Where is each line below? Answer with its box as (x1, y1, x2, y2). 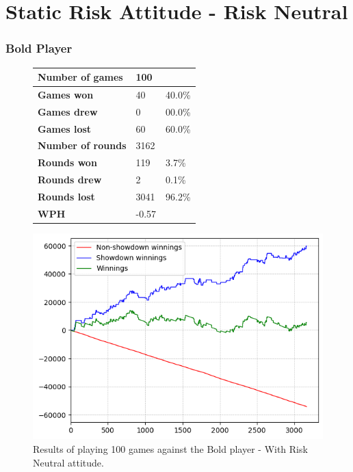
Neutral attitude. (33, 455, 104, 469)
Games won (38, 87, 94, 101)
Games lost (38, 121, 92, 135)
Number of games (38, 70, 123, 84)
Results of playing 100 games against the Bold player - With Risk (33, 441, 308, 456)
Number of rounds (38, 138, 127, 153)
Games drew (38, 104, 98, 118)
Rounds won (38, 155, 97, 170)
